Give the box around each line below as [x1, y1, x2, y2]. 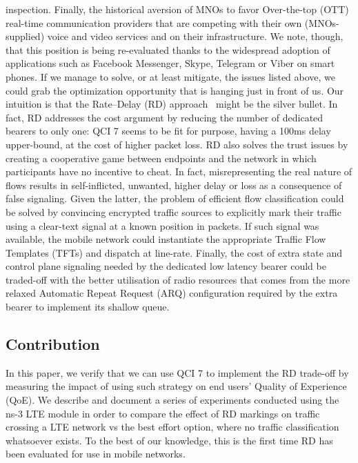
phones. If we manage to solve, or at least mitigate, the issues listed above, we [6, 69, 336, 83]
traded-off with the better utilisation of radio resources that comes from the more [6, 272, 350, 286]
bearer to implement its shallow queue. [6, 299, 170, 314]
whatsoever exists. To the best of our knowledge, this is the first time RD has [6, 433, 333, 447]
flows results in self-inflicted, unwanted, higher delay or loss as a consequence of [6, 177, 342, 192]
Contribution [6, 333, 100, 355]
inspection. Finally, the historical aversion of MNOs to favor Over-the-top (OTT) [6, 2, 349, 16]
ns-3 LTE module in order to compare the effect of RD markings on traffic [6, 406, 320, 420]
